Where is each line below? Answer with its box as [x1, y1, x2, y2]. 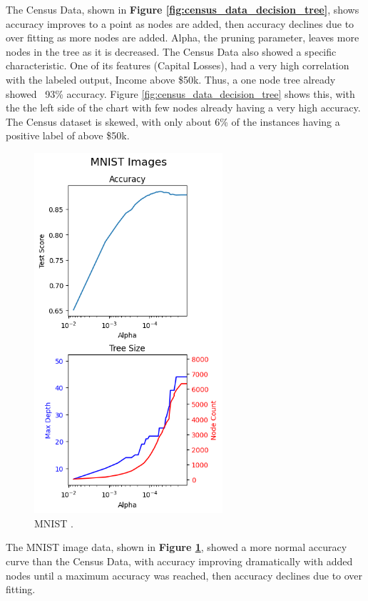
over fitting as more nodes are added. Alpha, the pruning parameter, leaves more [6, 30, 359, 45]
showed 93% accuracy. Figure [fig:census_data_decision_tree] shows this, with [6, 86, 355, 101]
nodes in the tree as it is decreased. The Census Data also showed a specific [6, 44, 337, 59]
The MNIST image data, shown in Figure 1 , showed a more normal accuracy [6, 540, 347, 555]
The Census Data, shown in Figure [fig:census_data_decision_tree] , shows [6, 2, 359, 16]
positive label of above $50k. [6, 128, 130, 143]
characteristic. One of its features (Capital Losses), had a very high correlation [6, 58, 349, 73]
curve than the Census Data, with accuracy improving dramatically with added [6, 553, 353, 568]
